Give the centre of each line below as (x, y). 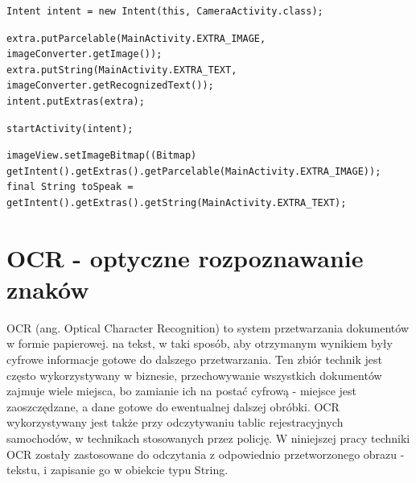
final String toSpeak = (70, 187)
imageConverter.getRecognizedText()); (110, 86)
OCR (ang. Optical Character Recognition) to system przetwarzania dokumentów (208, 327)
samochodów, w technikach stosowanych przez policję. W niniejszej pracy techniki (208, 438)
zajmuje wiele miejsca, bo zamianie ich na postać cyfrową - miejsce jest (182, 391)
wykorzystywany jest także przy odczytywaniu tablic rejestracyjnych (175, 422)
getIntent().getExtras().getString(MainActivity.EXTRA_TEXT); (177, 202)
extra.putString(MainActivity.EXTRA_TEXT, (122, 70)
